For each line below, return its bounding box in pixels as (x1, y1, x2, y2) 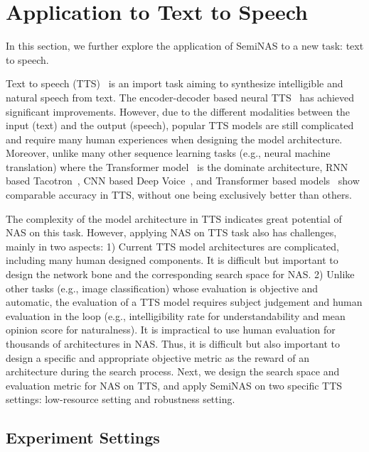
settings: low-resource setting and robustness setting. (6, 392, 235, 407)
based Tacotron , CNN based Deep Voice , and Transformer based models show (6, 173, 360, 188)
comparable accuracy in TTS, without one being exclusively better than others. (6, 187, 352, 202)
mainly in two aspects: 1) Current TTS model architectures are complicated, (6, 238, 339, 253)
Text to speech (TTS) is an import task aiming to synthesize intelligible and (6, 76, 343, 91)
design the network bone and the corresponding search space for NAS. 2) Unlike (6, 267, 355, 282)
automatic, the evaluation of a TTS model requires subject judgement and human (6, 294, 363, 309)
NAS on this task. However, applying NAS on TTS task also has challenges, (6, 225, 337, 240)
